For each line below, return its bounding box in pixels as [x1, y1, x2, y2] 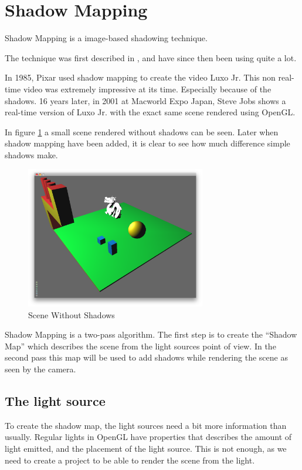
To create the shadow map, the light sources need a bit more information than [5, 419, 287, 431]
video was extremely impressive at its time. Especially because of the [23, 82, 272, 95]
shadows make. [5, 148, 58, 161]
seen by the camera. [5, 363, 76, 375]
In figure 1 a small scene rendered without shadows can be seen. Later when [5, 125, 279, 138]
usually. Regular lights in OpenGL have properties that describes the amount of [5, 431, 292, 443]
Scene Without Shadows [28, 308, 115, 321]
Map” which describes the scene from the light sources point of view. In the [5, 339, 276, 352]
